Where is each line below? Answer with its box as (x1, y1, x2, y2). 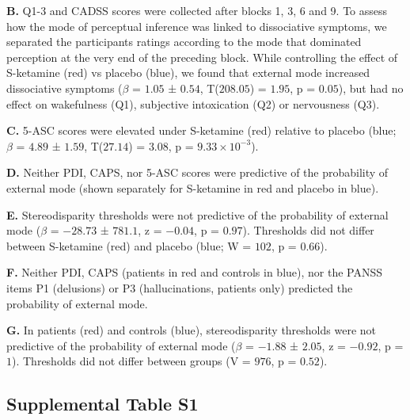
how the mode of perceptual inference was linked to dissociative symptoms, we (6, 17, 387, 34)
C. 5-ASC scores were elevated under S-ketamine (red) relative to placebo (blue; (6, 122, 397, 139)
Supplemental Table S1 (6, 391, 199, 416)
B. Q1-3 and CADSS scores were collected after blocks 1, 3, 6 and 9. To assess (6, 2, 388, 18)
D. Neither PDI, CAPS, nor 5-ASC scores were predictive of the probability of (6, 164, 389, 181)
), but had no (338, 79, 404, 96)
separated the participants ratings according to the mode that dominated (6, 33, 362, 50)
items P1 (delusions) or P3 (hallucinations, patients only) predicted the (6, 279, 353, 296)
